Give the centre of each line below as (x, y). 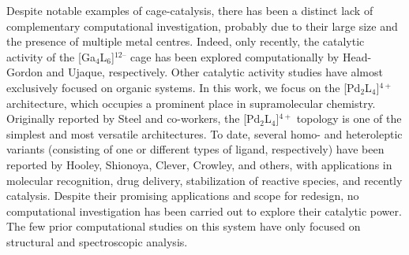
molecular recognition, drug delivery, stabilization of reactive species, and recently (204, 180)
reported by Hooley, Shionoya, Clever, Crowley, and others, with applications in (199, 164)
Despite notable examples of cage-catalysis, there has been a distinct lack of (190, 10)
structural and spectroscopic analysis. (97, 241)
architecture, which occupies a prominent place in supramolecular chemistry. (191, 103)
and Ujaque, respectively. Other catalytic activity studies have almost (214, 72)
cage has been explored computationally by (235, 56)
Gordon (25, 72)
